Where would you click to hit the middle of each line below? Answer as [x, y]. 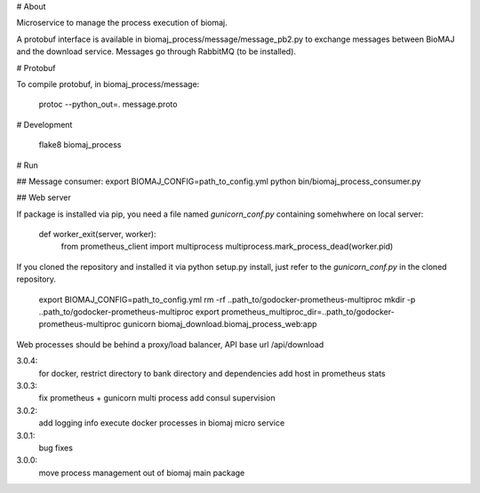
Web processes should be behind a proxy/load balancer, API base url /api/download [170, 344]
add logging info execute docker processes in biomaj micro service [162, 423]
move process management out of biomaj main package [142, 473]
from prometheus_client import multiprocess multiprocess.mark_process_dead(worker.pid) [227, 246]
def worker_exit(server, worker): [97, 235]
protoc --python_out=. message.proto [108, 104]
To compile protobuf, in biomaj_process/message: [108, 83]
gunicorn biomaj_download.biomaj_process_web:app [220, 324]
